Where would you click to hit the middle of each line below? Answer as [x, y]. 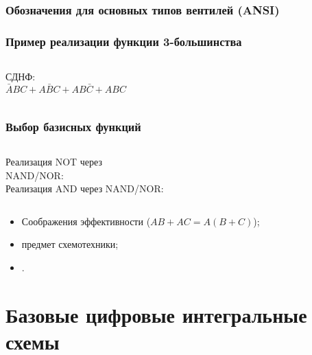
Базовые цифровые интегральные [156, 314]
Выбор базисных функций [73, 126]
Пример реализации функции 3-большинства [124, 41]
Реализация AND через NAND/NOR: [85, 188]
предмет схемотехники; [70, 244]
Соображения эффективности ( [86, 221]
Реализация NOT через [54, 162]
